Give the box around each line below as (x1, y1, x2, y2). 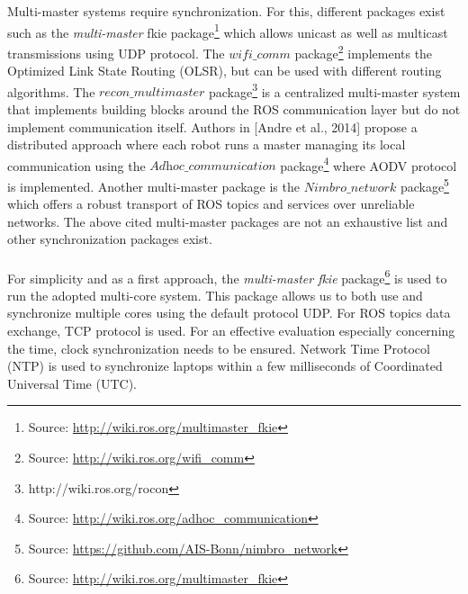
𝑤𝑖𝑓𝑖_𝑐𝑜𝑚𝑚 (229, 48, 291, 61)
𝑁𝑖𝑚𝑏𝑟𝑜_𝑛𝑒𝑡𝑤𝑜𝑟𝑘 (303, 181, 397, 194)
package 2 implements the (294, 40, 433, 62)
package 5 (400, 174, 449, 195)
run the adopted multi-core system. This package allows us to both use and (7, 285, 423, 304)
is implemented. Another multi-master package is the (7, 176, 300, 195)
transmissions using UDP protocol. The (7, 43, 225, 62)
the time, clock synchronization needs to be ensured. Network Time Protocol (7, 338, 430, 357)
